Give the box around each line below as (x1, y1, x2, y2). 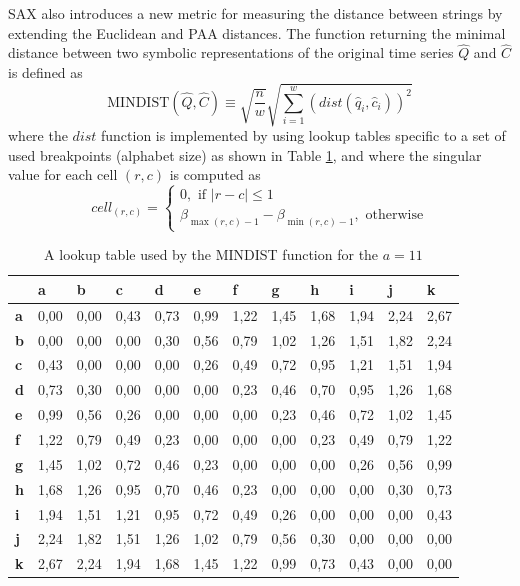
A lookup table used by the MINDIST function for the (44, 244, 379, 265)
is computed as (169, 164, 261, 185)
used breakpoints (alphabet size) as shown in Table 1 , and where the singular (8, 144, 482, 165)
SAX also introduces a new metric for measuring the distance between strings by (8, 3, 503, 23)
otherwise (365, 208, 424, 223)
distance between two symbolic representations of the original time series (8, 42, 454, 63)
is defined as (8, 62, 83, 82)
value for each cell (8, 164, 118, 185)
